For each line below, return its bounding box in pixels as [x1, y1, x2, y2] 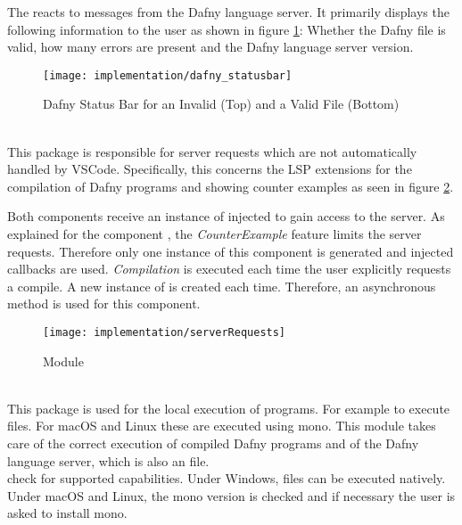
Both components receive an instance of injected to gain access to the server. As [7, 207, 445, 226]
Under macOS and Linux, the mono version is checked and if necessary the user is [7, 486, 456, 504]
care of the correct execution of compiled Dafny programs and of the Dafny [7, 434, 419, 452]
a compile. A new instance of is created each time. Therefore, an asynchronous [7, 276, 436, 295]
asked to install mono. [7, 504, 128, 522]
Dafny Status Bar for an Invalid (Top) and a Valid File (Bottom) [43, 94, 400, 113]
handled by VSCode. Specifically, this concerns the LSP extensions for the [7, 160, 412, 178]
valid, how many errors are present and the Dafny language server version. [7, 37, 414, 56]
